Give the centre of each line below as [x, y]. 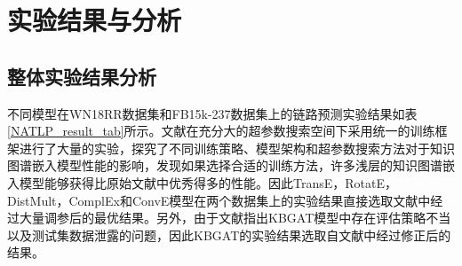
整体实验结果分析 [82, 76]
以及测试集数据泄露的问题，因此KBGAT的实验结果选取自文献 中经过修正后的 [229, 235]
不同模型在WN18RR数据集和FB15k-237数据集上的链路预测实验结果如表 [212, 113]
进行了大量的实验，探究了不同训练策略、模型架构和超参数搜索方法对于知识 [237, 148]
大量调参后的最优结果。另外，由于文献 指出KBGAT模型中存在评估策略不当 [235, 218]
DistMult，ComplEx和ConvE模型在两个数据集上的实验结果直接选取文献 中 [219, 200]
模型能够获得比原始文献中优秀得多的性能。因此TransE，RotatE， [208, 182]
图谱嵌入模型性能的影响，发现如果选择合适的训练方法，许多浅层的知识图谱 [225, 165]
